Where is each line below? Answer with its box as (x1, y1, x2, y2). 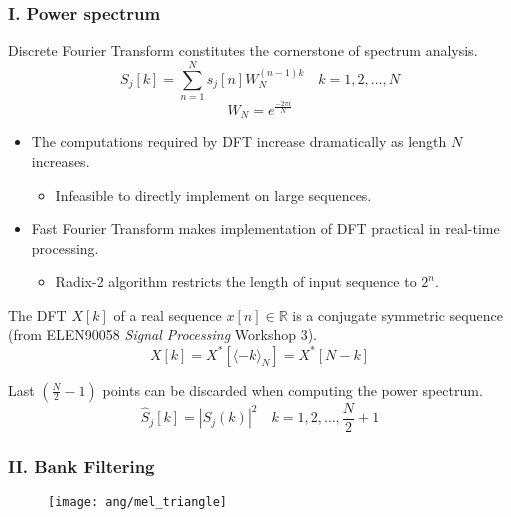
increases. (31, 150, 90, 171)
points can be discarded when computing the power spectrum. (102, 379, 483, 400)
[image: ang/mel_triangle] (48, 494, 227, 509)
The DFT (8, 304, 67, 325)
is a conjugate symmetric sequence (292, 304, 503, 325)
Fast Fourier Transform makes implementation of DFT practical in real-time (31, 218, 500, 239)
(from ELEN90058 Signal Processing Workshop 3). (8, 324, 317, 345)
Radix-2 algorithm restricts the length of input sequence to (55, 271, 417, 292)
